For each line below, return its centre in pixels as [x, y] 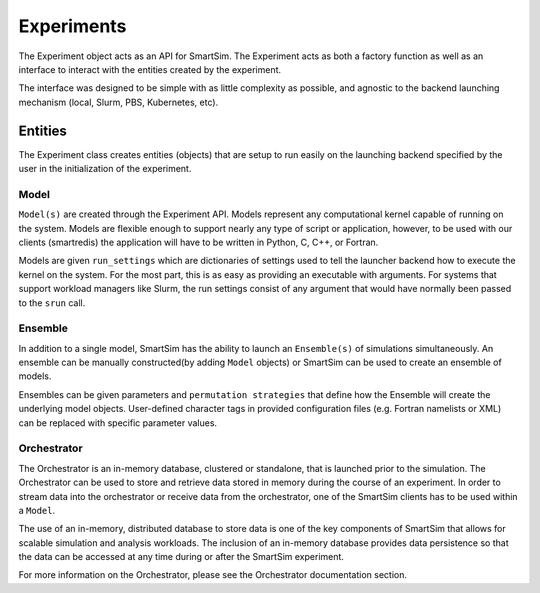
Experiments [72, 26]
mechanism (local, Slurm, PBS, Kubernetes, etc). [118, 102]
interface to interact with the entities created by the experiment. [150, 69]
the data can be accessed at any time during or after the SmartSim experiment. [181, 557]
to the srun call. [52, 302]
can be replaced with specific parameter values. [118, 422]
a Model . [37, 510]
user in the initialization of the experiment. [105, 169]
